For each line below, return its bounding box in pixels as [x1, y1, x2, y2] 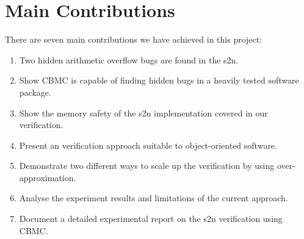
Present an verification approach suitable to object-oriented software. [19, 138, 277, 151]
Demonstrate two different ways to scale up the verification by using [19, 159, 275, 172]
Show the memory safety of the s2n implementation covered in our [19, 106, 268, 119]
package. [19, 85, 51, 98]
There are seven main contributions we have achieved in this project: [5, 33, 262, 46]
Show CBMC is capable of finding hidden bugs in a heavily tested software [19, 74, 299, 87]
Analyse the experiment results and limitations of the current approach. [19, 191, 288, 204]
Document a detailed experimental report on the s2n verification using [19, 212, 283, 225]
